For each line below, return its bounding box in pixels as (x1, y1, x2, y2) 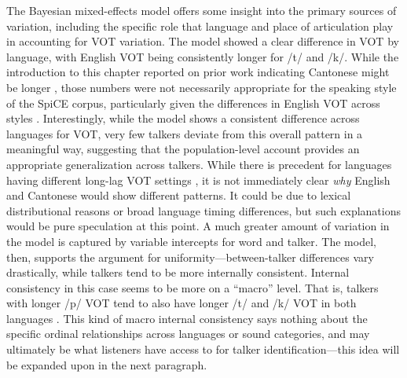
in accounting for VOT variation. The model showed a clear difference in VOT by (6, 33, 399, 50)
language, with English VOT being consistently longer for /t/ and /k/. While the (6, 48, 399, 64)
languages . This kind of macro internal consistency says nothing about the (6, 310, 368, 326)
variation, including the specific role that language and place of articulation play (6, 17, 394, 34)
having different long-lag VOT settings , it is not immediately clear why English (6, 171, 390, 188)
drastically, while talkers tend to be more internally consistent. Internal (6, 264, 350, 281)
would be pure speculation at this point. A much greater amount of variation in (6, 218, 390, 234)
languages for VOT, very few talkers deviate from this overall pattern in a (6, 125, 363, 141)
